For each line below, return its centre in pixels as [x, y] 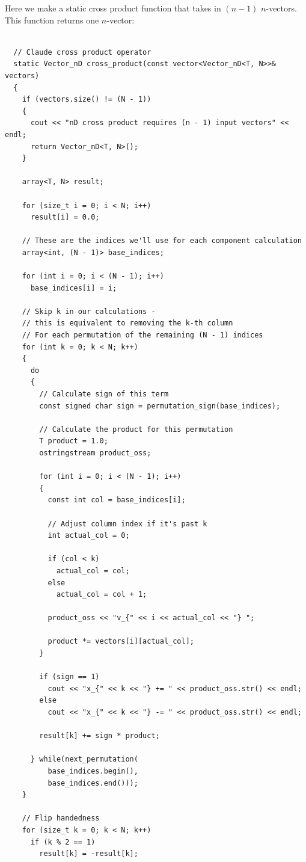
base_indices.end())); [93, 783]
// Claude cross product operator [82, 52]
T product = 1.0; [74, 441]
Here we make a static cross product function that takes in [113, 8]
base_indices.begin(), [93, 771]
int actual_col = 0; [89, 536]
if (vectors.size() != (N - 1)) [87, 100]
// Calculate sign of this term [104, 394]
